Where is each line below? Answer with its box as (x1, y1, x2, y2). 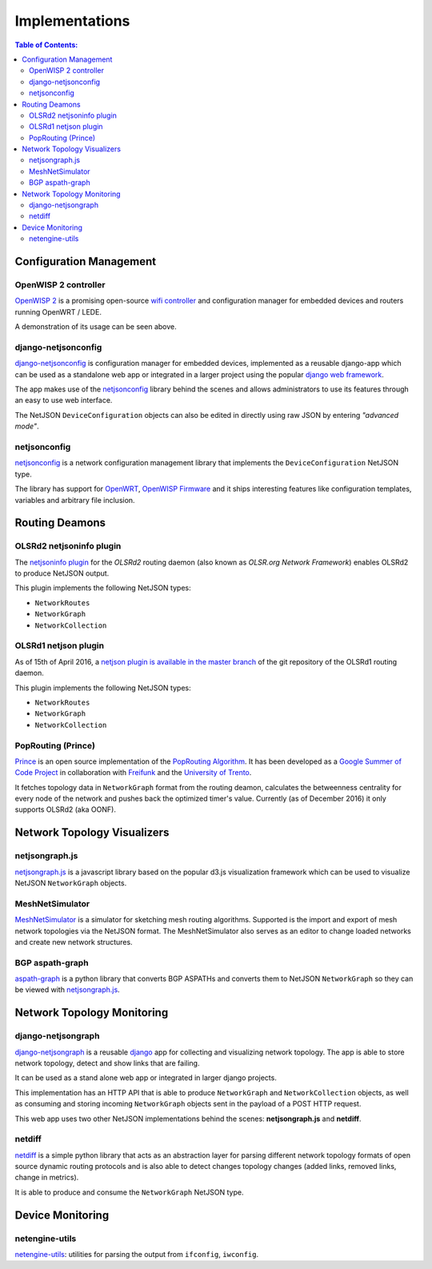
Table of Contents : (14, 40, 78, 50)
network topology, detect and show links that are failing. (14, 1058, 200, 1068)
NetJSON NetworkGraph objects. (14, 877, 127, 888)
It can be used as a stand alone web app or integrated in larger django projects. (14, 1073, 278, 1082)
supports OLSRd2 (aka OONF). (14, 805, 116, 814)
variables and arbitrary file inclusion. (14, 495, 135, 504)
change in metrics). (14, 1173, 79, 1183)
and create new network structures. (14, 937, 133, 946)
